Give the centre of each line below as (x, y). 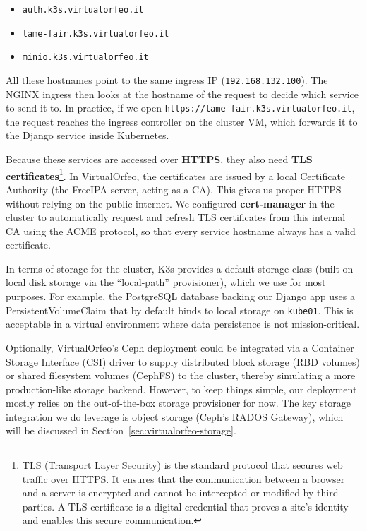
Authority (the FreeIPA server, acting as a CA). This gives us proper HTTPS (174, 189)
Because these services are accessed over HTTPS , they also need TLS (159, 159)
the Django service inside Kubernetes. (88, 135)
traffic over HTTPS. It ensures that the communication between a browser (183, 478)
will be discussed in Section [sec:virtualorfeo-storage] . (121, 430)
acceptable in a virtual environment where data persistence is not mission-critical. (183, 324)
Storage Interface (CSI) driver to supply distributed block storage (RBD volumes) (183, 361)
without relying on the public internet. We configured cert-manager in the (170, 203)
